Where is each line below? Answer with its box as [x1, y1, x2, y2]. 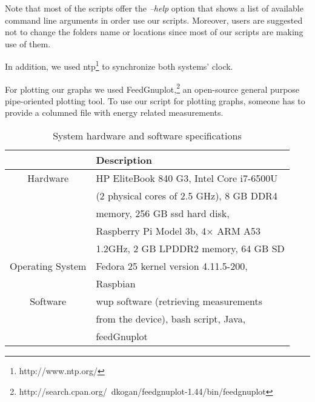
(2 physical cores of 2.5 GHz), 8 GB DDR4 [96, 189, 277, 203]
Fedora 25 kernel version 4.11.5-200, [96, 259, 248, 273]
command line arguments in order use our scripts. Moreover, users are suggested [5, 13, 303, 26]
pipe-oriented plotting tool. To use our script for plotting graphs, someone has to [5, 94, 305, 107]
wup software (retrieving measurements [96, 294, 263, 309]
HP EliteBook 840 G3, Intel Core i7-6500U [96, 171, 278, 186]
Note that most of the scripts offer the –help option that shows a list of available [5, 2, 303, 14]
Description [96, 153, 152, 167]
